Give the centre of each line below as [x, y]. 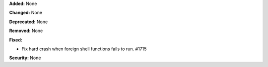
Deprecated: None [29, 22]
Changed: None [26, 13]
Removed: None [26, 31]
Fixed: [16, 40]
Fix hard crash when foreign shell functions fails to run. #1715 [84, 49]
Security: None [25, 58]
